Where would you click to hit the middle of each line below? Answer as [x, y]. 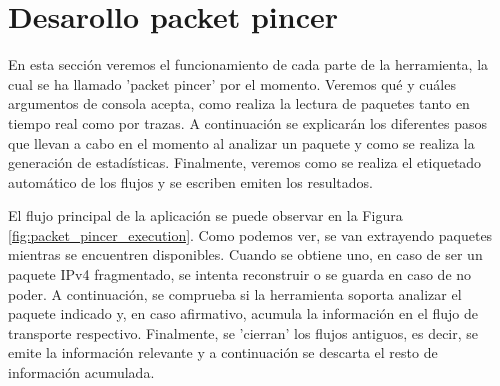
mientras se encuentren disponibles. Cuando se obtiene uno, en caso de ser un [245, 254]
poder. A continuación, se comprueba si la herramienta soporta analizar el [235, 293]
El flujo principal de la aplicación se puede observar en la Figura [205, 215]
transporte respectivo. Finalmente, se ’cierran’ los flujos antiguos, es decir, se [243, 332]
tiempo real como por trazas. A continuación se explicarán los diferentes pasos [247, 122]
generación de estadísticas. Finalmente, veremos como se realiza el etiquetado [245, 162]
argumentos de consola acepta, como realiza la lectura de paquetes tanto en [239, 103]
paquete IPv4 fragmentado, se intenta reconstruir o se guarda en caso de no [240, 274]
